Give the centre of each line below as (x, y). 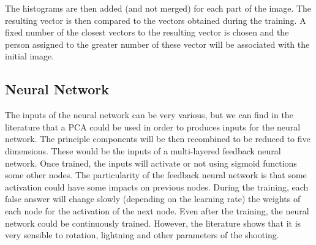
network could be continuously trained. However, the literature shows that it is (153, 223)
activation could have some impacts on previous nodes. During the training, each (157, 187)
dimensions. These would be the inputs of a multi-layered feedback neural (143, 150)
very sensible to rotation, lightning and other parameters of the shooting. (142, 235)
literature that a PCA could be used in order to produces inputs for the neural (153, 126)
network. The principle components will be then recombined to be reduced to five (158, 139)
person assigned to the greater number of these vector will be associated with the (157, 44)
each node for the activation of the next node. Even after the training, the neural (157, 210)
